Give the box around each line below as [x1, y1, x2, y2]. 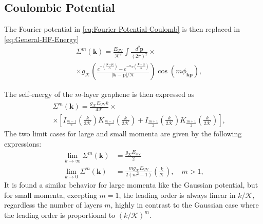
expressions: [4, 138, 42, 149]
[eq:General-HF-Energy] [4, 33, 79, 44]
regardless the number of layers [4, 199, 102, 210]
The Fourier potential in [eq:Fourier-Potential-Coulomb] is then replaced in [4, 24, 240, 34]
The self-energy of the [4, 89, 73, 99]
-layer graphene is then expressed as [81, 89, 195, 99]
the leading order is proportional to [4, 209, 116, 220]
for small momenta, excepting [4, 189, 97, 200]
